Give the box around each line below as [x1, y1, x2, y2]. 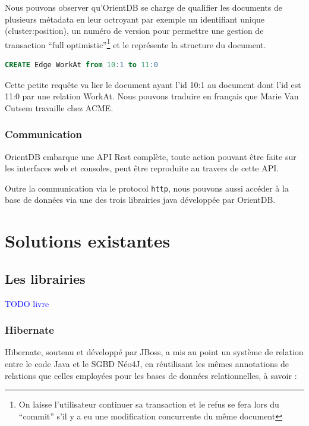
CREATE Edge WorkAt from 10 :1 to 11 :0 [5, 61, 158, 70]
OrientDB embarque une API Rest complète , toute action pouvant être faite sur [5, 150, 297, 162]
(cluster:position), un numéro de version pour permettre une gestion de [5, 24, 264, 37]
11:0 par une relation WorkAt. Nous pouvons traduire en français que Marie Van [5, 90, 299, 102]
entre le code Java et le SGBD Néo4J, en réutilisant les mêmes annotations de [5, 358, 289, 370]
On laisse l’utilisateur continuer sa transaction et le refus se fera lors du [18, 398, 279, 411]
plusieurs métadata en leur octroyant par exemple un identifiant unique [5, 12, 265, 25]
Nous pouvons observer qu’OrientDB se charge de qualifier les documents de [5, 1, 282, 13]
